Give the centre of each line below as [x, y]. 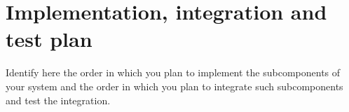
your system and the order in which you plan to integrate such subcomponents [174, 86]
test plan [49, 39]
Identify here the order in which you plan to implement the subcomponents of [173, 72]
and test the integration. [58, 100]
